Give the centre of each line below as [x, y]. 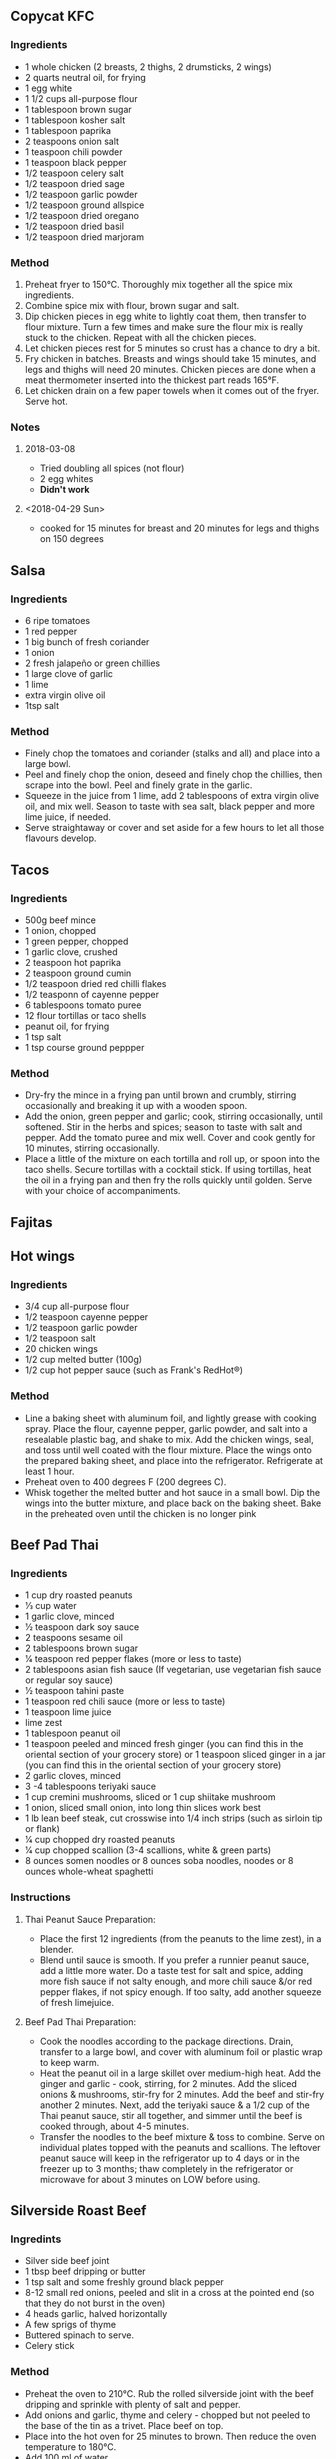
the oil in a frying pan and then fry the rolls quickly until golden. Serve [168, 1180]
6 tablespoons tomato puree [83, 1005]
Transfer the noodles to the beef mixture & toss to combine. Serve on [182, 2136]
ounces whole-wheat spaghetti [89, 1871]
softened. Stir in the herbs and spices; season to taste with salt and [163, 1127]
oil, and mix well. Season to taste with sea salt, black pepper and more [170, 806]
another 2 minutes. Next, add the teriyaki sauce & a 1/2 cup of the [174, 2105]
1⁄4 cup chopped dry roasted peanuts [100, 1840]
